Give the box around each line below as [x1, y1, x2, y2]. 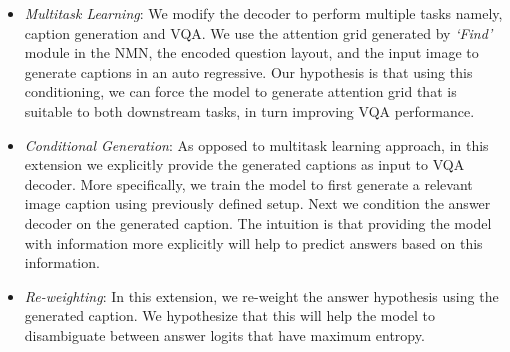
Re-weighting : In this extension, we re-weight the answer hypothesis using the [24, 285, 499, 306]
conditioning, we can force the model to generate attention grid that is [24, 81, 457, 102]
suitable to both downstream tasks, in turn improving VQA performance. [24, 100, 475, 121]
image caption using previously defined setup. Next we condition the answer [24, 193, 491, 214]
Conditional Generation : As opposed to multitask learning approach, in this [24, 134, 489, 155]
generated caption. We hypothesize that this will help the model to [24, 305, 435, 326]
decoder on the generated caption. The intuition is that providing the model [24, 212, 492, 233]
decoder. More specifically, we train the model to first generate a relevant [24, 173, 473, 194]
